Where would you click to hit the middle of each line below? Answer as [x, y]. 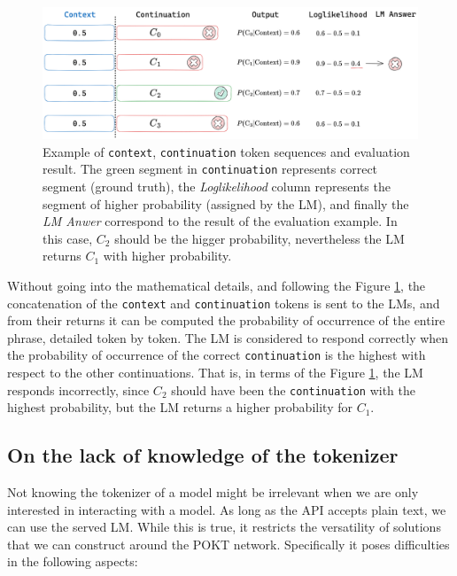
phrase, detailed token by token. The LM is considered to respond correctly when [228, 337]
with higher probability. [167, 256]
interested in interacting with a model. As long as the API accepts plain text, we [227, 509]
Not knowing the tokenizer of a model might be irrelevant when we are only [213, 492]
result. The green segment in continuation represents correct [210, 169]
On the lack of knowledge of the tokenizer [203, 455]
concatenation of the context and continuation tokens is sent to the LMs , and [224, 303]
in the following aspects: [73, 561]
